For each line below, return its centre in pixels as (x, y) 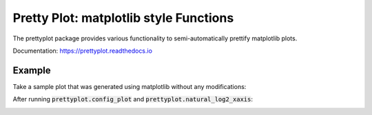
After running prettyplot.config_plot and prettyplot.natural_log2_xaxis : (133, 99)
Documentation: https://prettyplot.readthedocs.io (83, 51)
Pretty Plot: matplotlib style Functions (123, 18)
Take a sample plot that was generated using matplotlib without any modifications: (130, 86)
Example (32, 70)
